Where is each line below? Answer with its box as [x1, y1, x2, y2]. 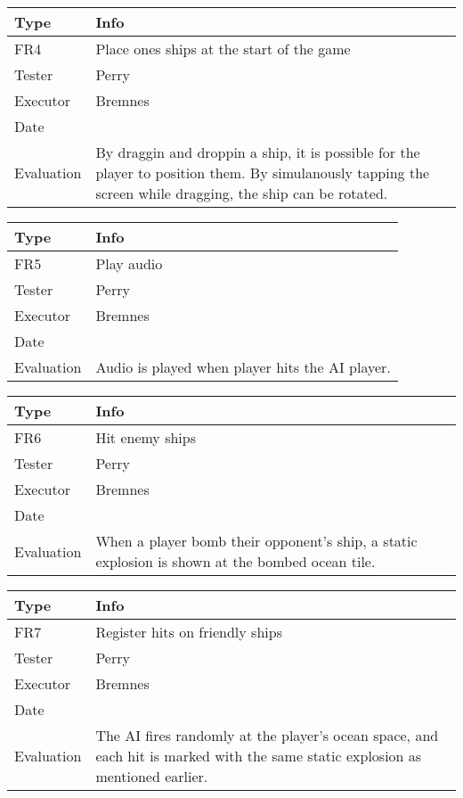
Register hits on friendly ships [95, 621, 282, 642]
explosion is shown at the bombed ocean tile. [95, 551, 376, 572]
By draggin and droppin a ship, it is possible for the [95, 142, 420, 162]
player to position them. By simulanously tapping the [95, 162, 430, 183]
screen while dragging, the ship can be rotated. [95, 183, 388, 203]
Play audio [95, 253, 163, 274]
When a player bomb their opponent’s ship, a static [95, 531, 418, 551]
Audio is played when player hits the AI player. [95, 357, 391, 377]
